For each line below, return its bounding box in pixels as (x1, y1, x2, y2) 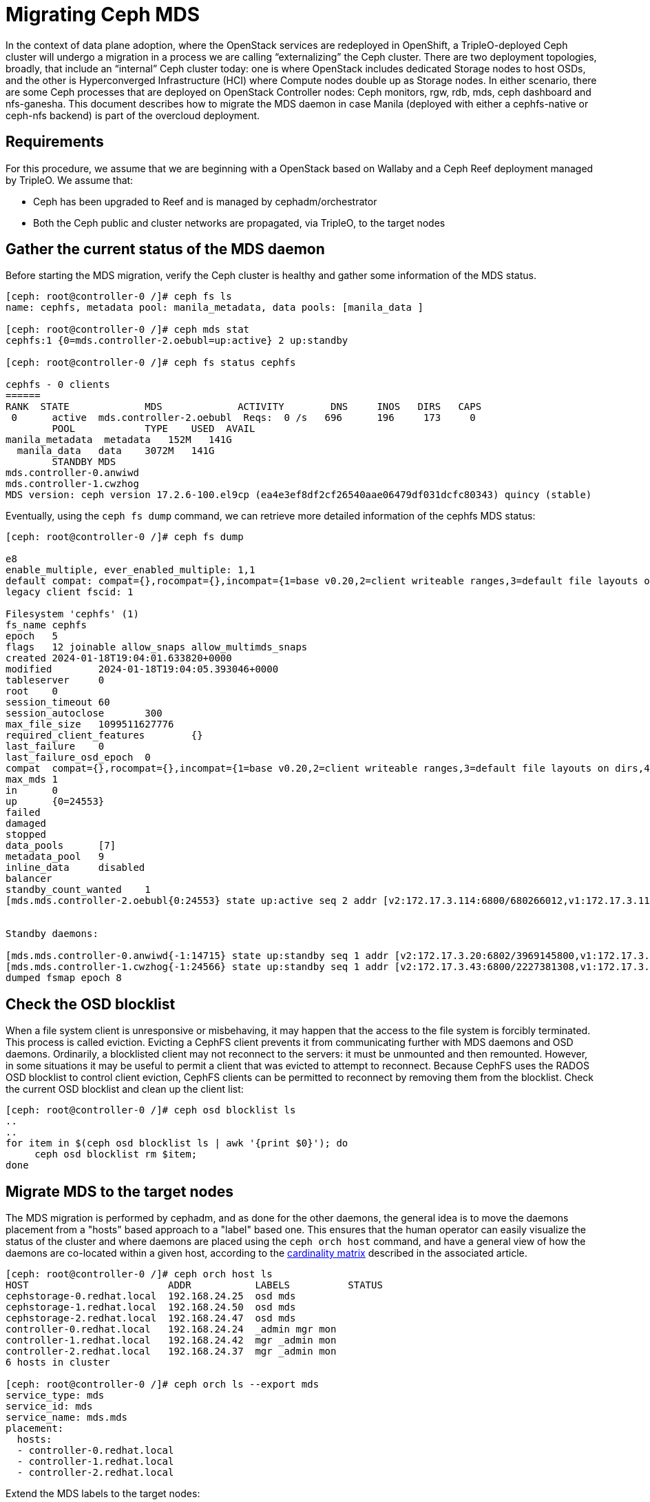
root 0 (6, 686, 58, 697)
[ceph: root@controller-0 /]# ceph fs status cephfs (6, 357, 296, 369)
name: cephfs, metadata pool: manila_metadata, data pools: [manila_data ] (6, 302, 423, 313)
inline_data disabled (6, 862, 145, 874)
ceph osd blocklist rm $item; (34, 1149, 198, 1160)
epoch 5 (6, 630, 58, 642)
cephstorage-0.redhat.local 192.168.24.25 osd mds (6, 1290, 296, 1302)
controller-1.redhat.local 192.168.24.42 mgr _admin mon (6, 1335, 337, 1346)
